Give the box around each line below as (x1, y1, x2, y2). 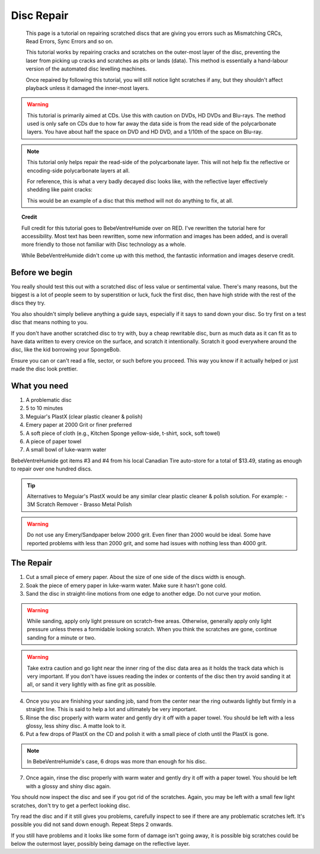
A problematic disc (25, 396, 72, 404)
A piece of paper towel (25, 438, 82, 445)
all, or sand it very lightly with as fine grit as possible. (27, 681, 156, 688)
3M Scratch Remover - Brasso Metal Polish (27, 501, 132, 508)
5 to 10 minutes (25, 405, 63, 412)
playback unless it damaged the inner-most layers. (25, 84, 149, 91)
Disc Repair (11, 9, 69, 22)
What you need (11, 380, 69, 391)
